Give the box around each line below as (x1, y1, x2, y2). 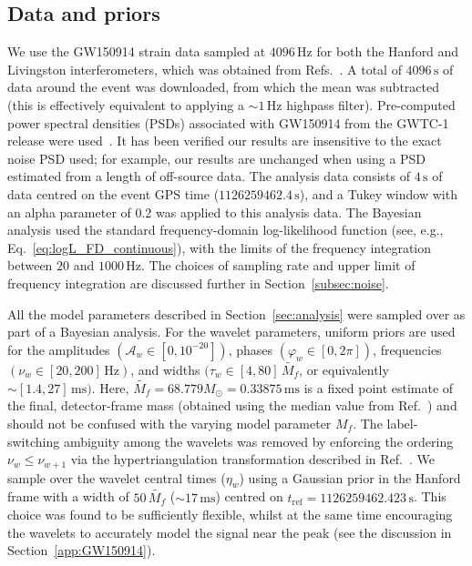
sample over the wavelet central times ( (7, 468, 226, 487)
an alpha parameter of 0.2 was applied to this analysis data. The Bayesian (7, 202, 422, 221)
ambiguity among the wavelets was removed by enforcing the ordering (63, 431, 454, 450)
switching (7, 431, 60, 450)
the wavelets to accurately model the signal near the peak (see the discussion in (7, 522, 452, 541)
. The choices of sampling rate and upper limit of (141, 256, 416, 275)
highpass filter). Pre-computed (286, 95, 456, 114)
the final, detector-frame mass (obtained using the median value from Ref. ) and (7, 396, 457, 415)
